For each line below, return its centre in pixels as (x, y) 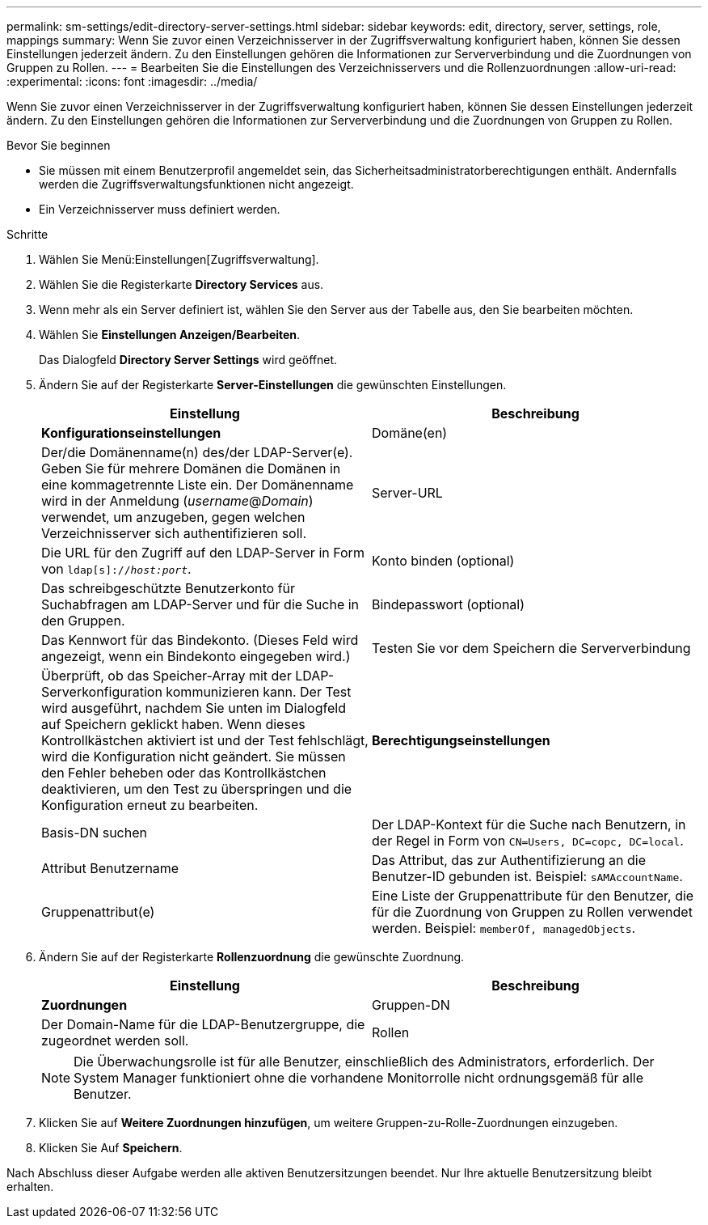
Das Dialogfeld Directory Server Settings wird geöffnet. (188, 360)
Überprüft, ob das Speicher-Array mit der (166, 676)
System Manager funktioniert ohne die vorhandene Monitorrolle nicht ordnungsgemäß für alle (359, 1078)
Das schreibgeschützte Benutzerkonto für (169, 588)
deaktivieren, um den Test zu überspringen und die (197, 789)
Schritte (27, 234)
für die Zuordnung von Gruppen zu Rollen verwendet (532, 912)
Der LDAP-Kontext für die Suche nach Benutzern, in (529, 824)
